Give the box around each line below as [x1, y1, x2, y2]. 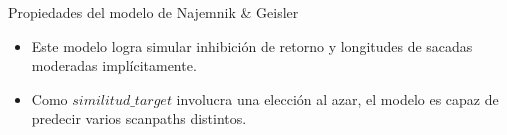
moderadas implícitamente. [31, 55, 197, 76]
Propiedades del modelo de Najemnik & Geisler [8, 2, 299, 22]
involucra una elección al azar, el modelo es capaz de [176, 88, 499, 109]
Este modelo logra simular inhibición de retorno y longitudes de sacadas [31, 35, 473, 56]
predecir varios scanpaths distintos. [31, 108, 247, 129]
